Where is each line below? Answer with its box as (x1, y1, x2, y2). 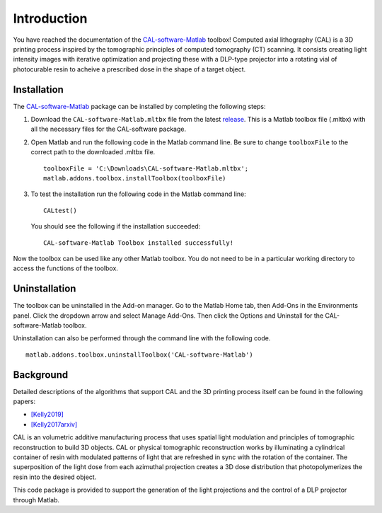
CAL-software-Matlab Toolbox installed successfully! (43, 238, 233, 247)
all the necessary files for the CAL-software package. (30, 125, 187, 134)
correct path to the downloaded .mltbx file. (30, 148, 156, 156)
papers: (13, 397, 35, 406)
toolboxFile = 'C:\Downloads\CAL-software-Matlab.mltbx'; (43, 164, 249, 173)
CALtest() (43, 206, 77, 214)
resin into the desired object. (13, 473, 97, 481)
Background (13, 369, 69, 381)
